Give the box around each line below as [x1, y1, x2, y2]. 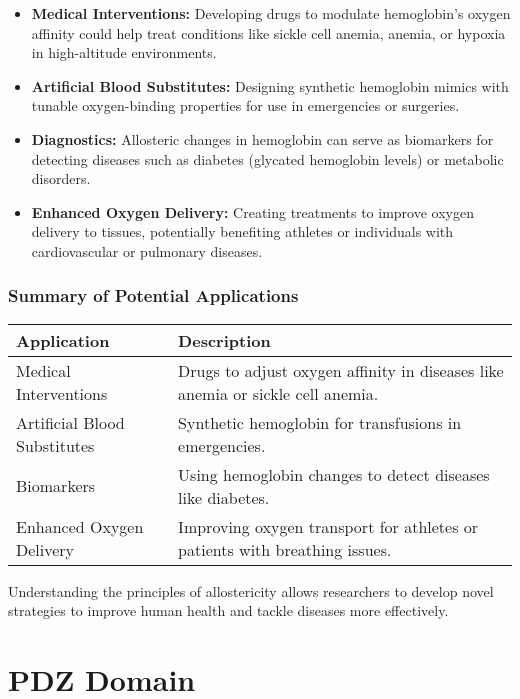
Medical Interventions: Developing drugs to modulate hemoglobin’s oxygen [31, 3, 511, 23]
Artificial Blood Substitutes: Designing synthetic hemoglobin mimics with [31, 75, 509, 96]
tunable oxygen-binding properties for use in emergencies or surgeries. [31, 95, 460, 116]
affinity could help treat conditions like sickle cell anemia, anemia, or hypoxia [31, 22, 506, 43]
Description [178, 328, 271, 352]
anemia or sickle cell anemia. [178, 381, 379, 405]
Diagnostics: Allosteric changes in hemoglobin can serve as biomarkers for [31, 128, 494, 149]
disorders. [31, 168, 91, 189]
